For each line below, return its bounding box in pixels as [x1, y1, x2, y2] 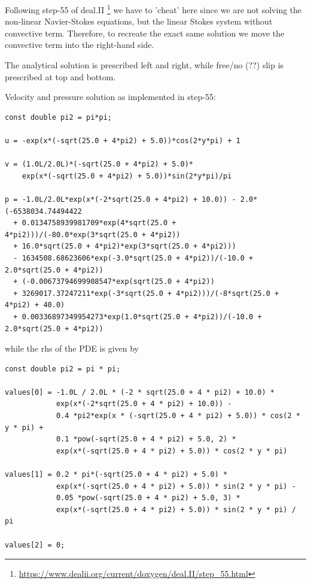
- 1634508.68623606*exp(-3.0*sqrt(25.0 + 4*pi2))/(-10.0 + [13, 253, 254, 262]
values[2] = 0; [5, 540, 65, 549]
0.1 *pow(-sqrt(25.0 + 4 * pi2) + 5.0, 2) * [56, 435, 236, 444]
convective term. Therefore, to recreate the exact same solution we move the [5, 26, 285, 39]
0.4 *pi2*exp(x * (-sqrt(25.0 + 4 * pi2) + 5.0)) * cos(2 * [56, 411, 300, 420]
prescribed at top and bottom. [5, 70, 116, 83]
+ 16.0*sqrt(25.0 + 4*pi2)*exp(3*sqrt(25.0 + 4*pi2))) [13, 242, 236, 251]
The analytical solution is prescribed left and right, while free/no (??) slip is [5, 59, 284, 71]
